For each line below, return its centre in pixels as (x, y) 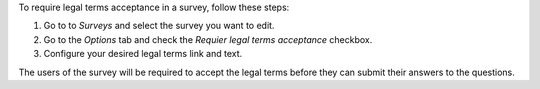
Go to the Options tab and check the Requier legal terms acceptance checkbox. (208, 39)
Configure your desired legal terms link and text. (143, 54)
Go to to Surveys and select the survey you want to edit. (159, 26)
